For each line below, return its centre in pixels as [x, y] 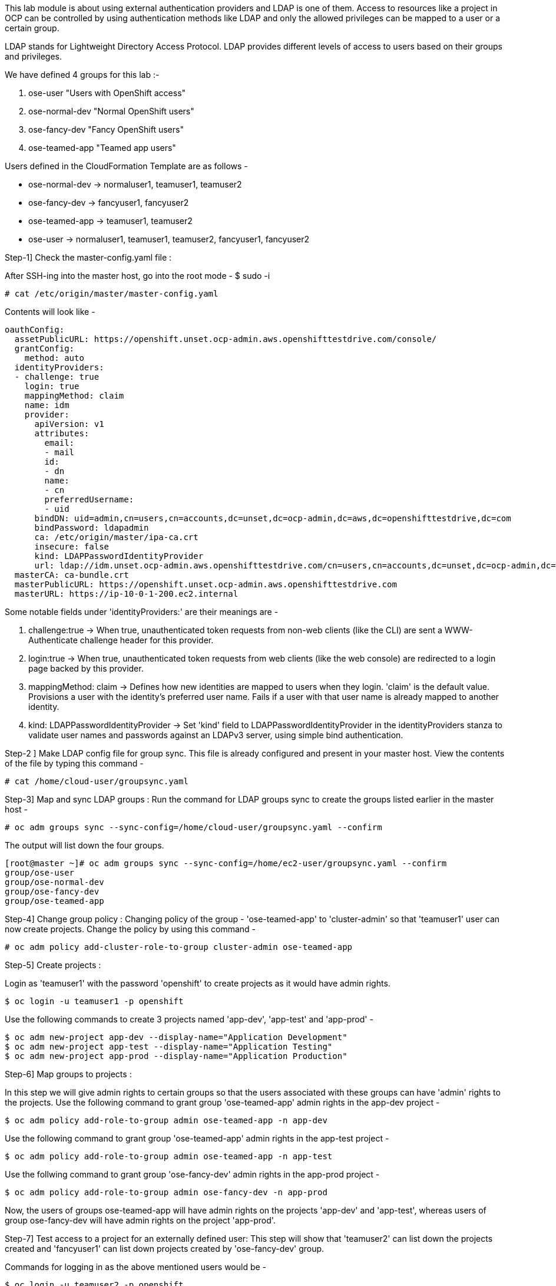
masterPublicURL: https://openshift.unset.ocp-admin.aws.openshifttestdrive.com [206, 584]
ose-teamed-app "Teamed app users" [102, 148]
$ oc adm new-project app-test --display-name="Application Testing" [169, 1047]
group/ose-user [40, 873]
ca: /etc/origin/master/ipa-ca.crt [116, 537]
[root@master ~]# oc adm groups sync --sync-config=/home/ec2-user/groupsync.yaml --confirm [226, 863]
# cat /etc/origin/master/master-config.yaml [112, 294]
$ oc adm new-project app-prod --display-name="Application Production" [176, 1056]
